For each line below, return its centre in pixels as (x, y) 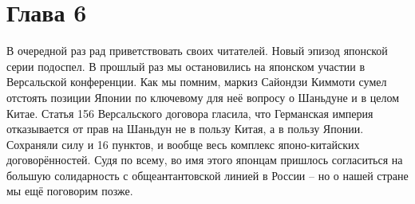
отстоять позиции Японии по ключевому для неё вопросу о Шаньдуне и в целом (203, 97)
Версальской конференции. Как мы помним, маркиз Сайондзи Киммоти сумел (197, 82)
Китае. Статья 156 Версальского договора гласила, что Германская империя (190, 113)
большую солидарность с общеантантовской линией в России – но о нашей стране (207, 175)
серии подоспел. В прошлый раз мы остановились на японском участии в (186, 66)
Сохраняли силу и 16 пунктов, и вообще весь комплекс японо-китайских (183, 144)
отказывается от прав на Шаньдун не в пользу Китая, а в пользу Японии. (185, 129)
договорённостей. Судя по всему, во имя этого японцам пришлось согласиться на (205, 160)
